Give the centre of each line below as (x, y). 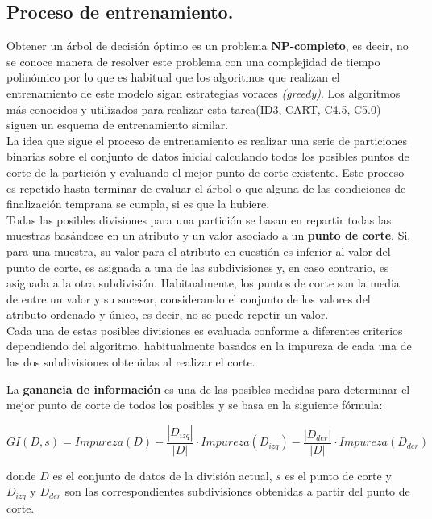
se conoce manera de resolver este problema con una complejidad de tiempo (193, 61)
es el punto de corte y (338, 475)
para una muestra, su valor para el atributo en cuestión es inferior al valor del (199, 251)
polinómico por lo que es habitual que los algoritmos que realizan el (173, 77)
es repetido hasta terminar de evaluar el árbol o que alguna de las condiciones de (206, 188)
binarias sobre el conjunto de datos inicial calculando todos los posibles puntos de (208, 156)
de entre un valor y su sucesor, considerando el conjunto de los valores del (189, 298)
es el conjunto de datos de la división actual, (162, 475)
